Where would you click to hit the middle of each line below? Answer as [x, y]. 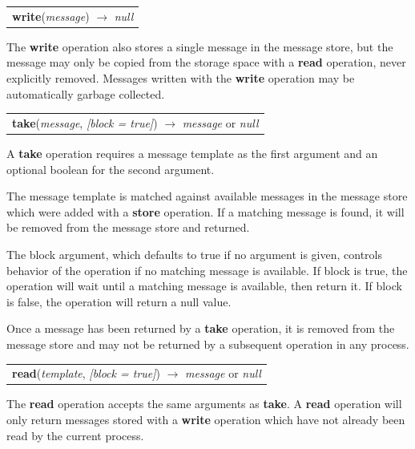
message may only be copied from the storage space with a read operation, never [206, 62]
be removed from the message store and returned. [128, 227]
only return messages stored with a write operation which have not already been [206, 420]
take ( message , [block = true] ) [85, 122]
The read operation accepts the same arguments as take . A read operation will [204, 404]
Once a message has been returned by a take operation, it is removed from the [201, 328]
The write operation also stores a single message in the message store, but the [200, 46]
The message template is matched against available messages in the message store [207, 196]
